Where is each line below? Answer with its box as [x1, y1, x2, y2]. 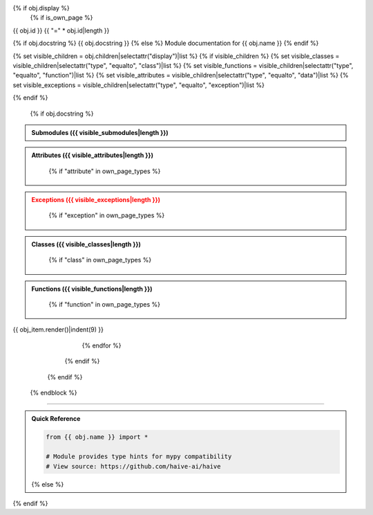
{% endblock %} [30, 388, 77, 397]
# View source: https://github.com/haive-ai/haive [46, 462, 221, 470]
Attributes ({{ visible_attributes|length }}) [31, 151, 153, 159]
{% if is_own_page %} [30, 14, 93, 22]
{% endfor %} [82, 341, 122, 350]
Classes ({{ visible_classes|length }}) [31, 240, 142, 249]
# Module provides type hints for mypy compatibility [46, 453, 232, 460]
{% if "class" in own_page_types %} [48, 256, 152, 264]
